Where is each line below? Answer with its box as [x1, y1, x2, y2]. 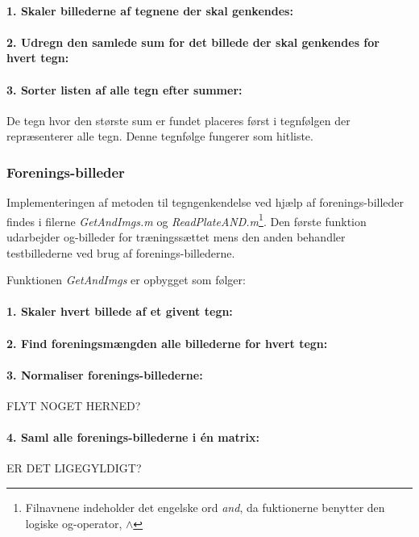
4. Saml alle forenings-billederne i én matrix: [6, 429, 259, 446]
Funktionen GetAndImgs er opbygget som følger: [6, 271, 246, 288]
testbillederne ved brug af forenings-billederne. [6, 244, 235, 261]
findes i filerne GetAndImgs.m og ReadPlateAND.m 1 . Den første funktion [6, 210, 367, 229]
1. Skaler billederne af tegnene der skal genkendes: [6, 2, 293, 19]
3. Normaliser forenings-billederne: [6, 366, 203, 383]
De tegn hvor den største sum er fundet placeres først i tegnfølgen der [6, 111, 351, 128]
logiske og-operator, [25, 514, 122, 531]
